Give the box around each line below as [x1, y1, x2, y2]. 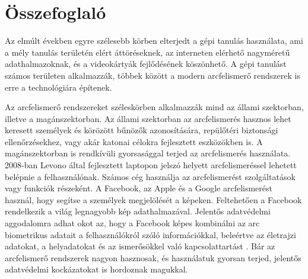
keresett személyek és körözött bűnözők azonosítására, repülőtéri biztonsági [5, 124, 278, 136]
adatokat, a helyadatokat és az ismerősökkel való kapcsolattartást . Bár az [5, 240, 275, 252]
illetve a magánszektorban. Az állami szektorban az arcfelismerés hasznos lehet [5, 112, 291, 124]
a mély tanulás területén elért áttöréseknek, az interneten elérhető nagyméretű [5, 46, 290, 58]
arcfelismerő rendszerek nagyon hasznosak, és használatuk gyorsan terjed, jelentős [5, 251, 301, 264]
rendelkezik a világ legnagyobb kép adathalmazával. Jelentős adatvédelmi [5, 205, 271, 217]
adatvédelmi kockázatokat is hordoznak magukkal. [5, 263, 188, 275]
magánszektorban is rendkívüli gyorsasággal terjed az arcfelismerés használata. [5, 147, 291, 159]
